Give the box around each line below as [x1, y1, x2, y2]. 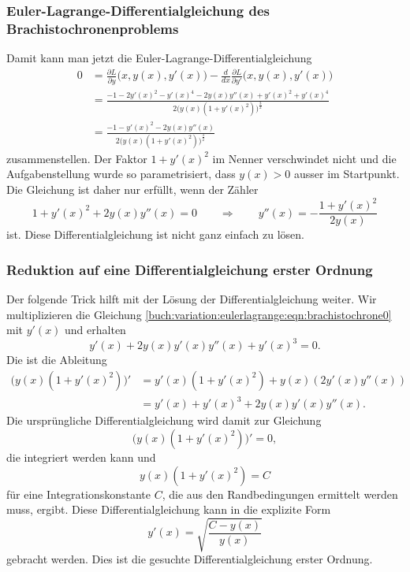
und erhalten [65, 321, 126, 338]
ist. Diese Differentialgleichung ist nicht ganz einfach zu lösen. [6, 226, 304, 243]
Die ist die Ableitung [6, 351, 107, 368]
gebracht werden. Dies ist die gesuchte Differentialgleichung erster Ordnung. [6, 551, 373, 567]
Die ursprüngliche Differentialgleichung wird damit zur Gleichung [6, 412, 322, 429]
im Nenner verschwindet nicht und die [212, 150, 397, 166]
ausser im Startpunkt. [294, 165, 400, 182]
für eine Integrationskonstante [6, 485, 151, 502]
